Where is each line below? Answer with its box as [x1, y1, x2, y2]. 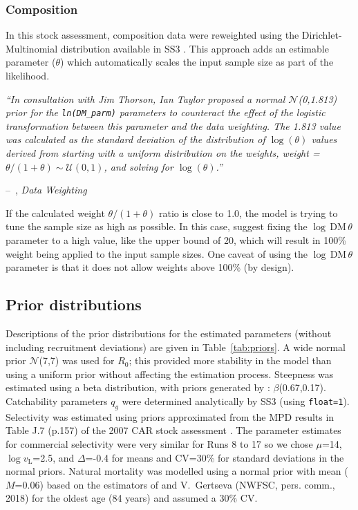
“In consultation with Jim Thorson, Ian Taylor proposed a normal [6, 91, 285, 106]
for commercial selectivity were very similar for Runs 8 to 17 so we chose [6, 436, 313, 451]
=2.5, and [32, 450, 75, 464]
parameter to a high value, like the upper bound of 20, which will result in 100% [6, 233, 346, 247]
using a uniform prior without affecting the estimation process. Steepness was [6, 366, 334, 381]
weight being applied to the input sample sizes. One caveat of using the [6, 246, 308, 261]
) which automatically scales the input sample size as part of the [60, 55, 334, 69]
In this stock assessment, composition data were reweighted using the [6, 28, 299, 42]
